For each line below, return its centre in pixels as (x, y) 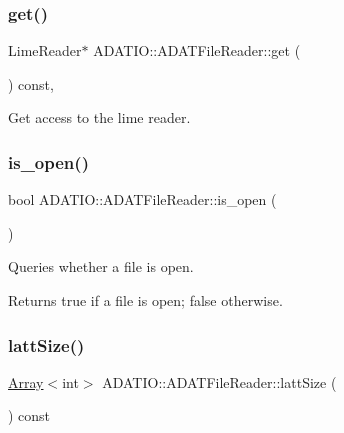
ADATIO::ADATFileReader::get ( (197, 50)
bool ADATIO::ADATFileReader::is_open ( (142, 199)
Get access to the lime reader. (99, 117)
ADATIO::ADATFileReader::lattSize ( (219, 381)
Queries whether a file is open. (101, 266)
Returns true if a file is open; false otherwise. (145, 300)
